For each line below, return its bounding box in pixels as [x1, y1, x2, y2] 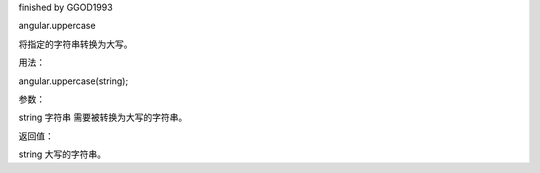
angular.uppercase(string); [18, 75, 129, 87]
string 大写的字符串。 [18, 148, 107, 160]
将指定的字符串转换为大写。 [18, 38, 133, 50]
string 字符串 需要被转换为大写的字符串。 [18, 111, 188, 124]
